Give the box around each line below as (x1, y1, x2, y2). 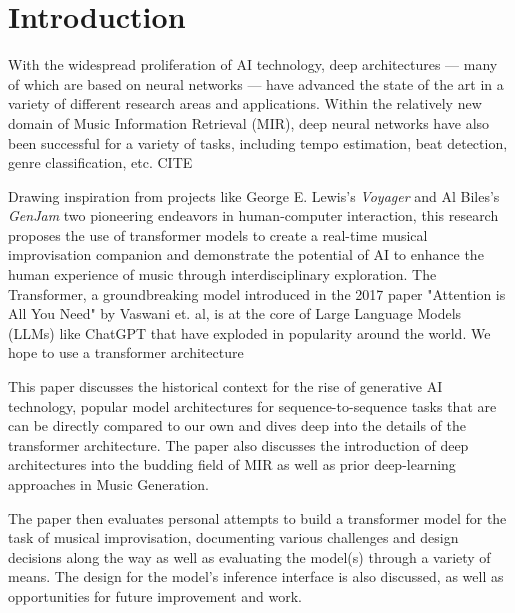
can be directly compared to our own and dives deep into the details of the (8, 415, 466, 436)
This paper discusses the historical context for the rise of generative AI (8, 376, 443, 397)
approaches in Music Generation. (8, 474, 210, 494)
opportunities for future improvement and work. (8, 585, 302, 606)
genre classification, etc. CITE (8, 152, 193, 173)
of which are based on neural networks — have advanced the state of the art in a (8, 73, 504, 94)
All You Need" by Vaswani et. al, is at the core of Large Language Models (8, 303, 462, 324)
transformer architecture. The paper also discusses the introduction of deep (8, 434, 469, 455)
